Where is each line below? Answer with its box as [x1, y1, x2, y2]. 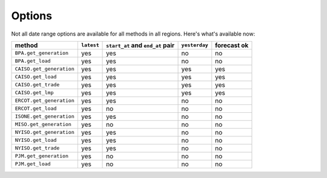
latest [81, 42, 99, 48]
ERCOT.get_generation [15, 97, 75, 104]
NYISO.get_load [15, 137, 57, 144]
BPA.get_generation [15, 50, 69, 57]
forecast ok [215, 41, 249, 49]
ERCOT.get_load [15, 106, 57, 112]
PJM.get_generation [15, 153, 69, 159]
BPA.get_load [15, 58, 51, 65]
